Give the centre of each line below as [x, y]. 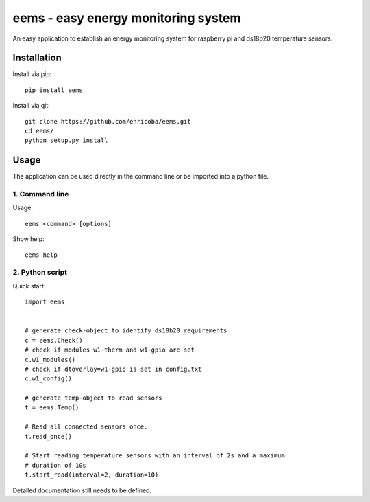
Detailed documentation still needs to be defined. [82, 490]
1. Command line [41, 194]
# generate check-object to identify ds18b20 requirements [126, 331]
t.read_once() [48, 436]
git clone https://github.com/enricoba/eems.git [108, 121]
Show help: [28, 239]
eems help [41, 255]
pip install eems [54, 90]
